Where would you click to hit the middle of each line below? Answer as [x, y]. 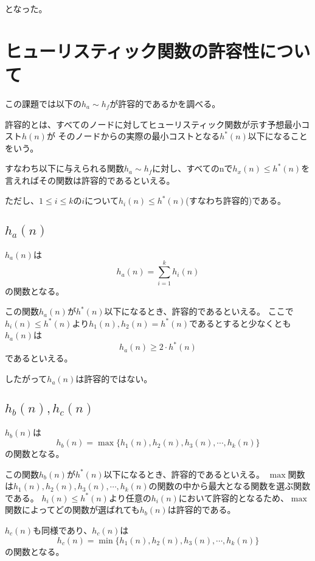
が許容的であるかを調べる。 [165, 103]
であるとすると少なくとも [240, 323]
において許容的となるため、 [234, 497]
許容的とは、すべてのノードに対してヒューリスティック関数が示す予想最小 [153, 124]
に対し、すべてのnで [192, 168]
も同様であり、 [62, 530]
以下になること [278, 136]
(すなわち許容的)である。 [236, 200]
